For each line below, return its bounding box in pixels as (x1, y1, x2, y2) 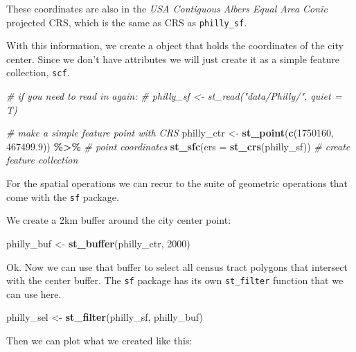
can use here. (6, 286, 62, 301)
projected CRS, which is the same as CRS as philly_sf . (6, 15, 247, 29)
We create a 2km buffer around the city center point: (6, 213, 231, 227)
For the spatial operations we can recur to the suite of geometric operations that (6, 176, 348, 191)
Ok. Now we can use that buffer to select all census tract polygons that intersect (6, 259, 348, 274)
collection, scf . (6, 65, 70, 80)
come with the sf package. (6, 189, 119, 204)
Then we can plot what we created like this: (6, 333, 193, 347)
